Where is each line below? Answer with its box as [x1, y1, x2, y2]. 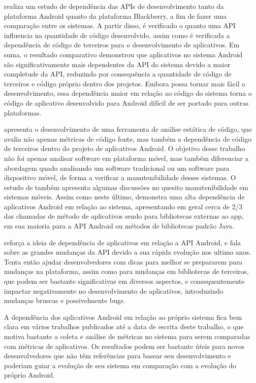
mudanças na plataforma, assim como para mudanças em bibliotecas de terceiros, [4, 266, 249, 276]
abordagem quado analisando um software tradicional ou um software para [4, 162, 229, 173]
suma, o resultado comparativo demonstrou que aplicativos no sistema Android [4, 49, 243, 59]
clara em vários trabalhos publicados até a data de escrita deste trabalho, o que [4, 321, 244, 332]
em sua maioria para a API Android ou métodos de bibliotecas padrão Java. [4, 221, 234, 231]
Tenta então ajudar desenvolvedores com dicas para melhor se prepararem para [4, 256, 243, 267]
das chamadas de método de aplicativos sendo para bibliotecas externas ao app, [4, 211, 244, 221]
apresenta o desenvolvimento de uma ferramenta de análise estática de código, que [4, 124, 252, 134]
